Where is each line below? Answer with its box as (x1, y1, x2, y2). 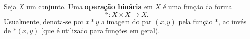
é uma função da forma (163, 1, 232, 11)
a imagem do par (101, 16, 152, 26)
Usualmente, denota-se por (4, 16, 84, 26)
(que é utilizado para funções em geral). (41, 26, 160, 36)
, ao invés (218, 16, 247, 26)
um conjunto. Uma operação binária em (26, 1, 153, 11)
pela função (178, 16, 213, 26)
